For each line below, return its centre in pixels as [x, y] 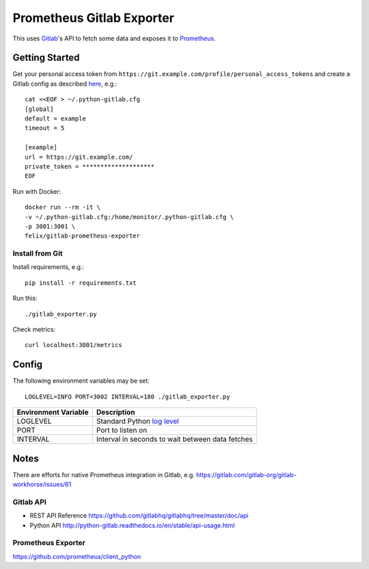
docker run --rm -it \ [63, 207]
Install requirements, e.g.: [49, 267]
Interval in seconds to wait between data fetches [174, 440]
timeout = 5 [45, 128]
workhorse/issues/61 [42, 484]
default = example [56, 119]
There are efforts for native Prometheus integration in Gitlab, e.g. [104, 475]
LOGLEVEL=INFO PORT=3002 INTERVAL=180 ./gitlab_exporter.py [127, 396]
